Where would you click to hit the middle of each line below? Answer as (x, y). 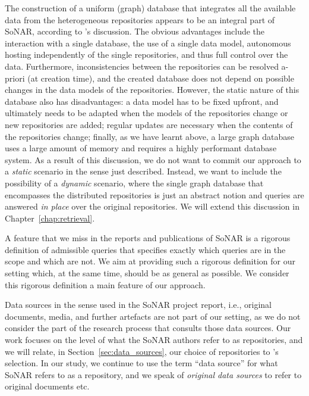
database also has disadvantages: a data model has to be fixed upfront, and (142, 101)
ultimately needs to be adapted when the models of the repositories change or (146, 113)
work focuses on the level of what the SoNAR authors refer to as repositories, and (154, 340)
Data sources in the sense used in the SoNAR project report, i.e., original (138, 305)
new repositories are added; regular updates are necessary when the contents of (149, 124)
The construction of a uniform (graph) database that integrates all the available (150, 8)
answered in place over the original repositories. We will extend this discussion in (152, 206)
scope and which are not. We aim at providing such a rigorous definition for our (150, 261)
